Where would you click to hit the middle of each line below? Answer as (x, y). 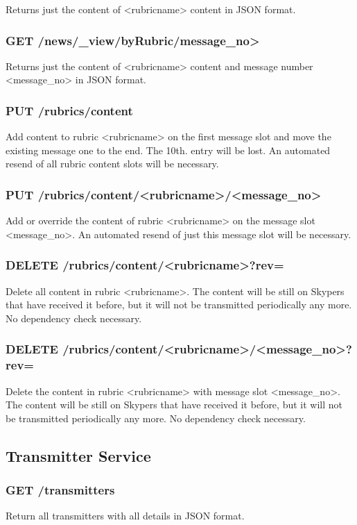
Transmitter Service (78, 455)
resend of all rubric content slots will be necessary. (112, 164)
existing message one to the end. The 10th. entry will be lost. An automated (168, 150)
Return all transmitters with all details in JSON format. (125, 516)
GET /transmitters (60, 490)
